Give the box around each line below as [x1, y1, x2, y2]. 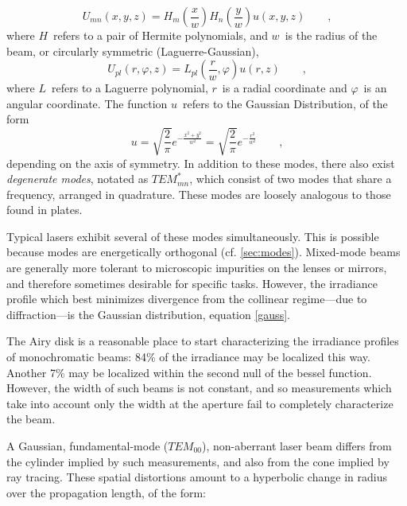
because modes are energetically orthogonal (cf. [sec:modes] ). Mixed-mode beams [6, 243, 401, 260]
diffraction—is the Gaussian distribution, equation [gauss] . [6, 306, 290, 322]
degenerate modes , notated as [6, 170, 149, 187]
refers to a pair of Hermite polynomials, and [53, 27, 268, 43]
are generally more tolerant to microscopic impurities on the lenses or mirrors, [6, 259, 387, 276]
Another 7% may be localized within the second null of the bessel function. [6, 364, 372, 380]
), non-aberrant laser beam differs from [201, 438, 392, 454]
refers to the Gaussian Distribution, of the [183, 95, 388, 111]
